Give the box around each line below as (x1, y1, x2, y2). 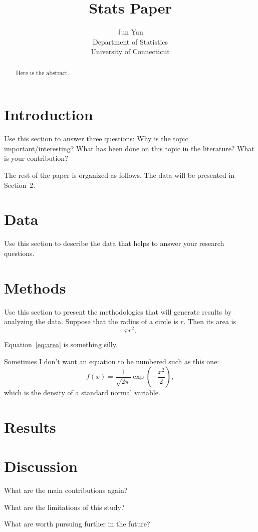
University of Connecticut (91, 46, 170, 57)
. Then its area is (183, 316, 236, 327)
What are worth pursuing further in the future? (4, 518, 150, 529)
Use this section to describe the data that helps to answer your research (4, 238, 224, 248)
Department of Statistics (92, 36, 168, 47)
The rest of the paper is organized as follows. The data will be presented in (4, 170, 235, 180)
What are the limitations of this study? (4, 501, 125, 512)
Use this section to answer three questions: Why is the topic (4, 133, 188, 144)
